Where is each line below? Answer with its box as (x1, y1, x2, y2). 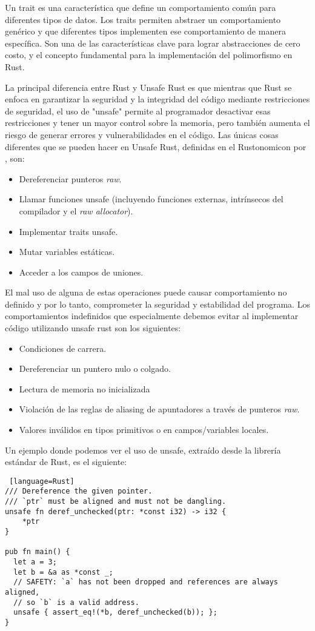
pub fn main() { (5, 547, 70, 557)
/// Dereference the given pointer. (5, 487, 153, 496)
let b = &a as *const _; (13, 567, 113, 576)
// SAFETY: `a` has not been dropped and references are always (13, 578, 279, 587)
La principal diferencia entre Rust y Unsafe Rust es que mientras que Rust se (5, 81, 292, 93)
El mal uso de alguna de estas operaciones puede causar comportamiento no (5, 286, 287, 299)
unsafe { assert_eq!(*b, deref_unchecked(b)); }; (13, 608, 217, 617)
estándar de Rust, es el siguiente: (5, 455, 127, 468)
